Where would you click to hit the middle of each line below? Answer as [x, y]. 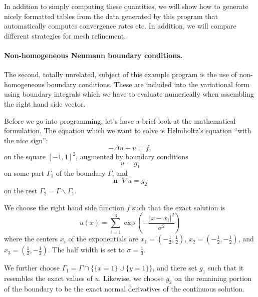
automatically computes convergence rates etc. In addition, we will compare [120, 26]
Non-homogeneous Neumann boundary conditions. [93, 55]
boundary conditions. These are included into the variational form [148, 84]
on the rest [21, 191]
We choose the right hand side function [64, 207]
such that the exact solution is [179, 207]
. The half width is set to [86, 250]
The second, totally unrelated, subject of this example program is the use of [120, 74]
